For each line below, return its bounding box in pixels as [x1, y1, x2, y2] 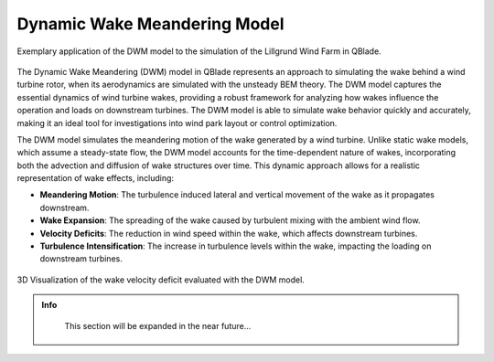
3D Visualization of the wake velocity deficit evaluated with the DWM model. [16, 274, 306, 285]
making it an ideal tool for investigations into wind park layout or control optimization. [16, 117, 338, 128]
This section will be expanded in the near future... [64, 320, 252, 331]
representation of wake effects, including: [16, 173, 174, 184]
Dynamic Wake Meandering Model [16, 14, 285, 34]
